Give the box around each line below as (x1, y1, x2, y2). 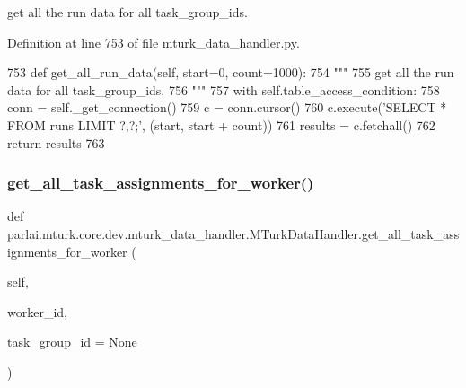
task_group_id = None (7, 332, 137, 351)
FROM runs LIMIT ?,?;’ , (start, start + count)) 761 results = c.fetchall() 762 (7, 115, 435, 134)
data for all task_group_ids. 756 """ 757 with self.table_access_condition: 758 (7, 80, 440, 99)
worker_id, (7, 302, 67, 321)
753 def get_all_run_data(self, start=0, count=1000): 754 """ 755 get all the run (7, 63, 454, 82)
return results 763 (7, 133, 105, 152)
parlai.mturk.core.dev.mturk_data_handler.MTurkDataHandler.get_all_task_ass (7, 224, 460, 242)
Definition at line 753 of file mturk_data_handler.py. (7, 32, 300, 51)
